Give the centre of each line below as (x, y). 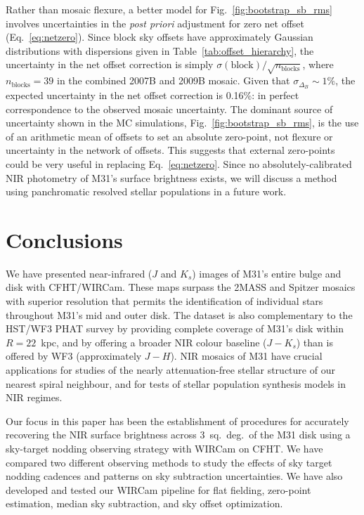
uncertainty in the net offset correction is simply (110, 64)
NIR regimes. (34, 397)
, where (318, 64)
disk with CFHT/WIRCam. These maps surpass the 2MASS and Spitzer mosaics (181, 287)
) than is (314, 342)
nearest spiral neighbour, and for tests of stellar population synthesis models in (176, 383)
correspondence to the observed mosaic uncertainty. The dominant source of (169, 109)
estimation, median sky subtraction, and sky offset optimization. (144, 503)
